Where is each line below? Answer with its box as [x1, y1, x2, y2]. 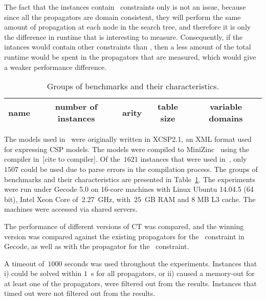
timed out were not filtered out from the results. [4, 288, 156, 298]
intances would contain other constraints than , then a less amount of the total [4, 41, 251, 52]
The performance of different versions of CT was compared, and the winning [4, 220, 244, 231]
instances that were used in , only [140, 154, 247, 164]
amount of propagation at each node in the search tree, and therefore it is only [4, 21, 251, 32]
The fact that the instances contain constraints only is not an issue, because [4, 2, 246, 12]
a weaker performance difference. [4, 61, 107, 72]
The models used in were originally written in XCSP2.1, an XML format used [4, 134, 252, 144]
